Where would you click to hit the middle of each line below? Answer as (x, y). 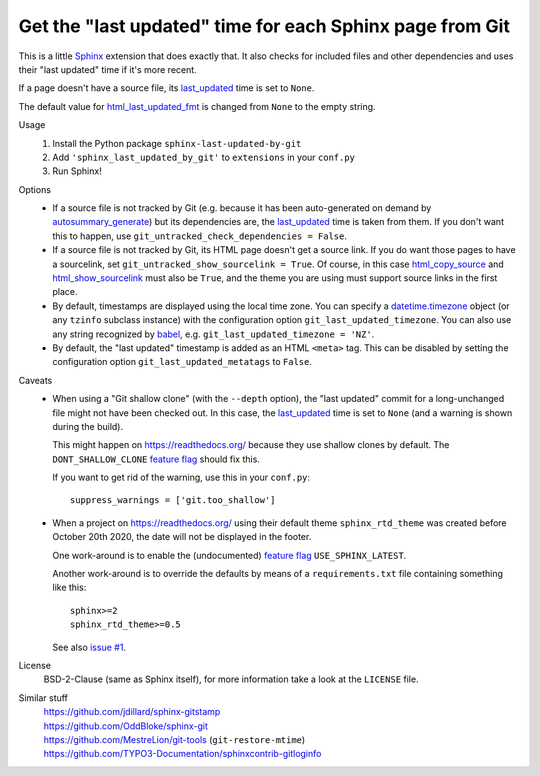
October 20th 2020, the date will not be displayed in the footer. (182, 537)
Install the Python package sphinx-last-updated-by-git (177, 143)
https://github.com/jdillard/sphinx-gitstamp (132, 712)
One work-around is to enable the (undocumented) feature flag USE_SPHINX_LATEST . (229, 555)
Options (35, 189)
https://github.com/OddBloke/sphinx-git (126, 726)
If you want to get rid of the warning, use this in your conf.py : (181, 477)
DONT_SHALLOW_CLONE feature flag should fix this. (156, 459)
